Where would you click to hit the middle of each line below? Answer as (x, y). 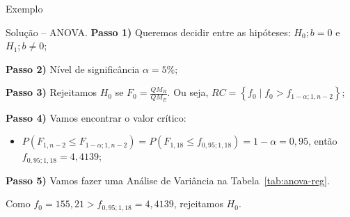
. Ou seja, (188, 92)
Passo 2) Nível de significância (73, 69)
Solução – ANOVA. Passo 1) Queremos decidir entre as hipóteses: (148, 32)
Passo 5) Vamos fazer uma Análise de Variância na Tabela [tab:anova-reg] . (168, 180)
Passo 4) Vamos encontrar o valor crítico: (96, 117)
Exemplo (24, 8)
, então (323, 141)
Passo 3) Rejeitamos (51, 92)
